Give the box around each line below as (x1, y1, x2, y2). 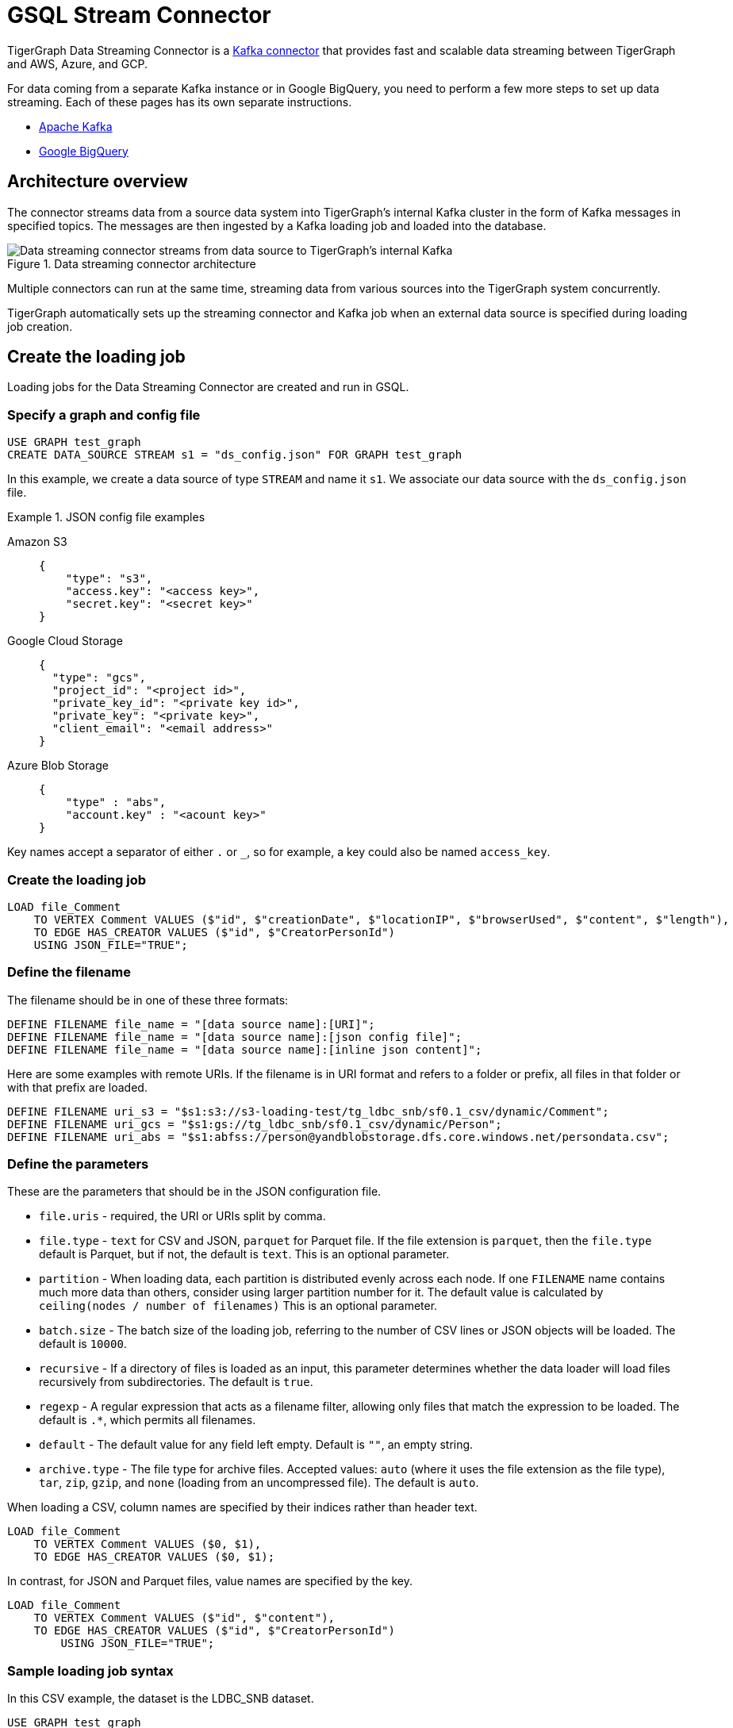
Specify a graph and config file (7, 406, 201, 423)
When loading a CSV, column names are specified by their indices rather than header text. (7, 1500, 478, 1515)
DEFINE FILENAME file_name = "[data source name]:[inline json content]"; (7, 1043, 482, 1056)
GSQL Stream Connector (7, 2, 271, 29)
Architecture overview (7, 171, 188, 192)
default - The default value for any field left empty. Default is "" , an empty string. (39, 1438, 474, 1452)
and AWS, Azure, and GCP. (7, 56, 148, 71)
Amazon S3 (7, 535, 67, 549)
